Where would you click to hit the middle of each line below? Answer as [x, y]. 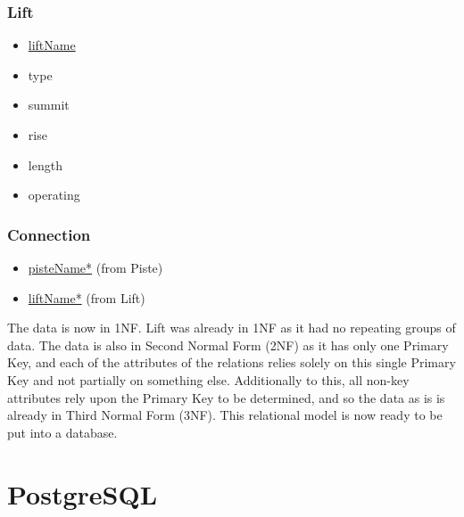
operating [54, 195]
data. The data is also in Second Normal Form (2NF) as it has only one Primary [228, 345]
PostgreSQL [83, 493]
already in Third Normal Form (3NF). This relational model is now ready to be [225, 415]
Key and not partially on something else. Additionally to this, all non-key [208, 379]
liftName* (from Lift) [87, 297]
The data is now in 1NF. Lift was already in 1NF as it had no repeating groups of [232, 328]
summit [49, 105]
